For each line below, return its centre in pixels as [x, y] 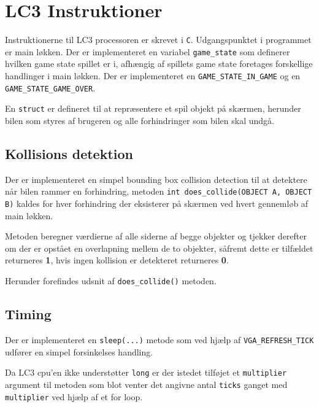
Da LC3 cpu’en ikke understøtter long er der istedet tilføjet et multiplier [146, 372]
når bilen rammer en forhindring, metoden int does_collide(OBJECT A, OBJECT [159, 191]
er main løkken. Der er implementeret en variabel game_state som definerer [148, 51]
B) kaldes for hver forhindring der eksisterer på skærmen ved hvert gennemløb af [157, 203]
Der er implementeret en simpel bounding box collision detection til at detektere [156, 179]
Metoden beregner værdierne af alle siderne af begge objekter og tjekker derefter [156, 236]
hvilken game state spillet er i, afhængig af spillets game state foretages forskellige [159, 64]
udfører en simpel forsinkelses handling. [79, 351]
